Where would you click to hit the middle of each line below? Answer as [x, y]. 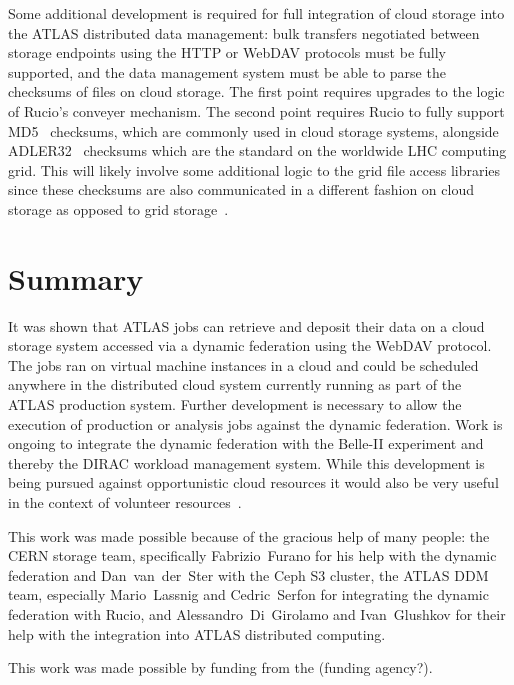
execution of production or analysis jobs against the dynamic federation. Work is [255, 423]
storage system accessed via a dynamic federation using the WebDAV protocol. [250, 345]
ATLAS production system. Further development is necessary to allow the [235, 404]
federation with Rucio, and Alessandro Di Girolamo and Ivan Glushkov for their [257, 613]
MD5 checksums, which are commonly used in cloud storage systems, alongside [253, 130]
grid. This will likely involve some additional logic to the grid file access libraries [254, 169]
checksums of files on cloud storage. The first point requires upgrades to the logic [256, 91]
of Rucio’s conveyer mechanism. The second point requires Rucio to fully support [256, 110]
